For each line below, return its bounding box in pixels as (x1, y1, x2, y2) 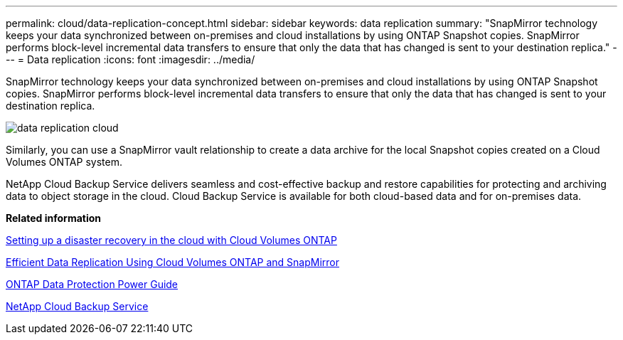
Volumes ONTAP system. (6, 156, 122, 168)
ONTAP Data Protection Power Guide (6, 278, 179, 290)
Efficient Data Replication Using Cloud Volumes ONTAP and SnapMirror (6, 256, 340, 268)
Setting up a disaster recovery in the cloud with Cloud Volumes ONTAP (6, 234, 337, 246)
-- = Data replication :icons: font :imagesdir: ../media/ (6, 53, 255, 65)
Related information (6, 212, 102, 224)
